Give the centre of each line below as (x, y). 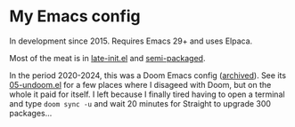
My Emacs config (75, 16)
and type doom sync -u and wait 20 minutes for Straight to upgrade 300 (140, 103)
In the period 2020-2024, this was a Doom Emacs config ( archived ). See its (148, 75)
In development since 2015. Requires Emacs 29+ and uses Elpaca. (131, 41)
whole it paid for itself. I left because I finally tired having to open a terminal (147, 94)
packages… (31, 113)
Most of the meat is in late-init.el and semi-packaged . (107, 58)
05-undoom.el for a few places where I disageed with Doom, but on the (140, 84)
